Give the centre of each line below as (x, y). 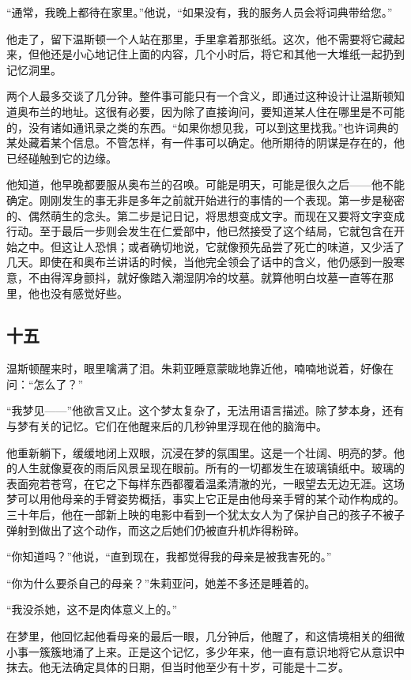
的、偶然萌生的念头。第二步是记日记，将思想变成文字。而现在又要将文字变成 (205, 215)
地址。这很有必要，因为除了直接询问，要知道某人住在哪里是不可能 (233, 111)
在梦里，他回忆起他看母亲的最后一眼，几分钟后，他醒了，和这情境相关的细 (200, 636)
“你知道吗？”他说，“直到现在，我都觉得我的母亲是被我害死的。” (169, 556)
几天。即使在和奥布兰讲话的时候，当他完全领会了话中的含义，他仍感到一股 (200, 262)
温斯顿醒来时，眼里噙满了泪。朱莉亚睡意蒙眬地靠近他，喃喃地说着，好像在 (200, 368)
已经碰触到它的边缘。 (62, 158)
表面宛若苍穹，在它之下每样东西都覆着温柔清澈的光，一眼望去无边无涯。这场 (205, 483)
